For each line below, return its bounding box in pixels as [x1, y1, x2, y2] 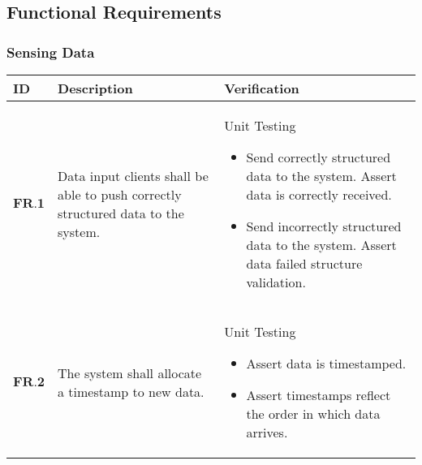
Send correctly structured [246, 148, 391, 166]
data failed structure [246, 254, 363, 273]
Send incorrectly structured [246, 217, 402, 235]
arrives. [246, 423, 288, 441]
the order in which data [246, 404, 381, 423]
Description [58, 79, 133, 97]
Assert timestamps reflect [246, 385, 391, 404]
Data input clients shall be [58, 166, 209, 185]
